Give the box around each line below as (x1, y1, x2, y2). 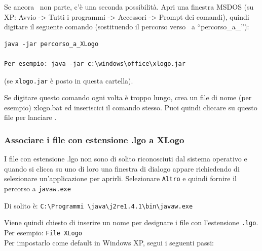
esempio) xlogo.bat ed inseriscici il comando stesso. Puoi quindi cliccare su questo (4, 102, 257, 112)
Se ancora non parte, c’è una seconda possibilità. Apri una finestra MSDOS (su (4, 2, 254, 12)
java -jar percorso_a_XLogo (4, 40, 99, 48)
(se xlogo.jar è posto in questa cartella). (4, 75, 133, 86)
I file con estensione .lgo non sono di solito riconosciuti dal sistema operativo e (4, 153, 247, 164)
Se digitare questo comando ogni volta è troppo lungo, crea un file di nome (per (4, 92, 252, 103)
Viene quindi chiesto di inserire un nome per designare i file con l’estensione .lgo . (4, 217, 258, 228)
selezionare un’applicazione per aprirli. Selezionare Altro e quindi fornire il (4, 173, 237, 184)
